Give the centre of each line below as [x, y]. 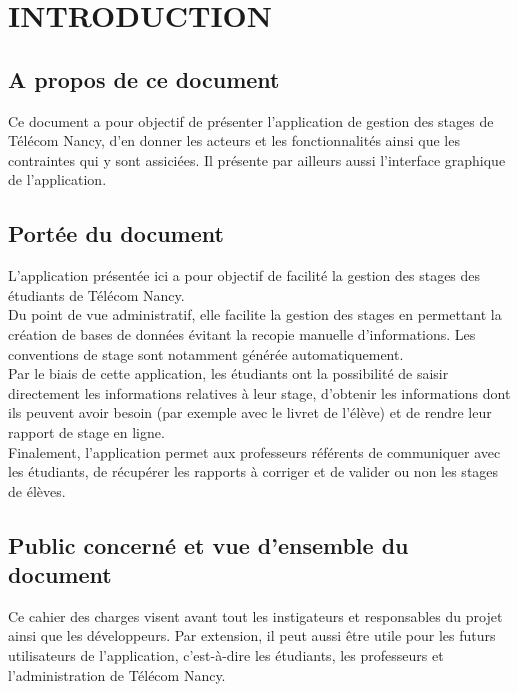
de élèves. [37, 490]
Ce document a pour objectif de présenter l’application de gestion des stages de [251, 120]
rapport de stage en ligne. [86, 431]
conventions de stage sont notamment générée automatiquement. [206, 353]
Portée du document [116, 233]
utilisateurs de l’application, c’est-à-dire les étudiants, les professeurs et [226, 655]
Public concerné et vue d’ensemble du [208, 544]
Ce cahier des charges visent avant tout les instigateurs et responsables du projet [255, 615]
